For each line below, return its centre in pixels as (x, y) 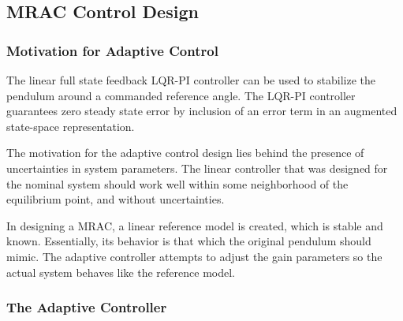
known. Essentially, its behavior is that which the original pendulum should (189, 241)
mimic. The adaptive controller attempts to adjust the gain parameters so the (194, 256)
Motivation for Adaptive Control (112, 50)
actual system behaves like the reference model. (121, 272)
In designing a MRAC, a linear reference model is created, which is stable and (195, 225)
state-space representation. (71, 126)
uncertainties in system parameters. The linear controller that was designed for (197, 168)
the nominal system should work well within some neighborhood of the (177, 183)
